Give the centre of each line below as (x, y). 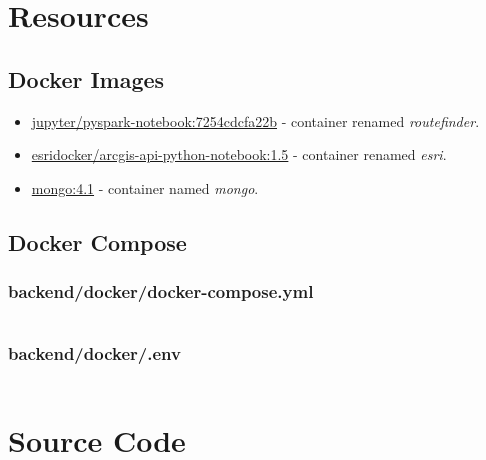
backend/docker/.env (94, 353)
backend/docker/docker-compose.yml (161, 291)
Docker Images (86, 78)
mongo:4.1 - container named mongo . (145, 187)
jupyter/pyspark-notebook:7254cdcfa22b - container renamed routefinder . (255, 120)
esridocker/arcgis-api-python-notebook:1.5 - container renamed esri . (239, 154)
